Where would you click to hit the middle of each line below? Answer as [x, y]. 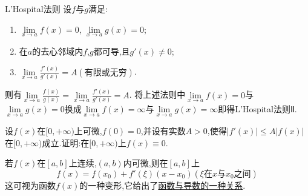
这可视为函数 [30, 185]
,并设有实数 [163, 131]
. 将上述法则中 [157, 94]
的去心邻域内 [58, 51]
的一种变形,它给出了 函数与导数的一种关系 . [162, 185]
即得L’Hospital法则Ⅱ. [257, 108]
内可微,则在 [146, 163]
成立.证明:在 [66, 142]
